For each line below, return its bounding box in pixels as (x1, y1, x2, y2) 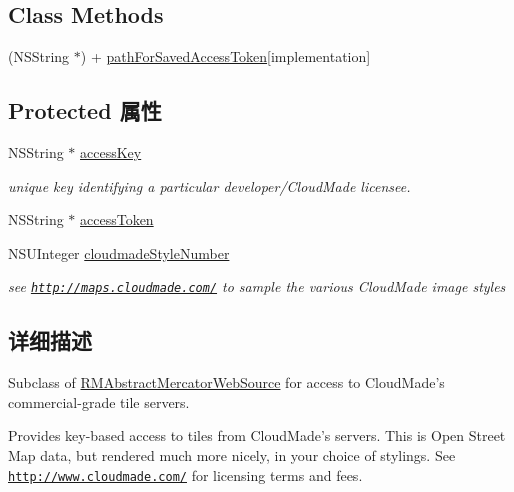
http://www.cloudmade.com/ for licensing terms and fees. (8, 464, 363, 485)
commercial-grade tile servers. (8, 391, 190, 412)
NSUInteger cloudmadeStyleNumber (8, 242, 230, 263)
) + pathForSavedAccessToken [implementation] (80, 46, 371, 67)
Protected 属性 (8, 95, 162, 126)
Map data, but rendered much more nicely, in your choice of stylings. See (8, 445, 456, 466)
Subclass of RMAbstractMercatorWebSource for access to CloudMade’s (8, 372, 445, 393)
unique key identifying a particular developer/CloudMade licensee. (8, 175, 411, 196)
